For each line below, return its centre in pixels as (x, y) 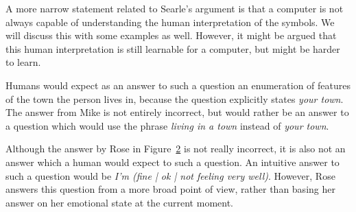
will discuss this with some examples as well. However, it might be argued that (171, 35)
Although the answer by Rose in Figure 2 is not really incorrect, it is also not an (176, 149)
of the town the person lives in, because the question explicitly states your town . (175, 98)
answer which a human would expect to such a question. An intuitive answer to (173, 162)
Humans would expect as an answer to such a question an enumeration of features (178, 85)
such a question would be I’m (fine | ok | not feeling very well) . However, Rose (170, 175)
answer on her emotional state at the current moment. (119, 202)
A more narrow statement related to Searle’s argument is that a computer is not (175, 8)
